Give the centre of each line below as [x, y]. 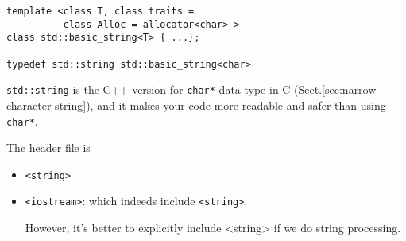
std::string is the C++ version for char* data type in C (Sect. [164, 89]
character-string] [46, 105]
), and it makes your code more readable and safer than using [236, 105]
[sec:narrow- [351, 89]
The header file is [48, 148]
